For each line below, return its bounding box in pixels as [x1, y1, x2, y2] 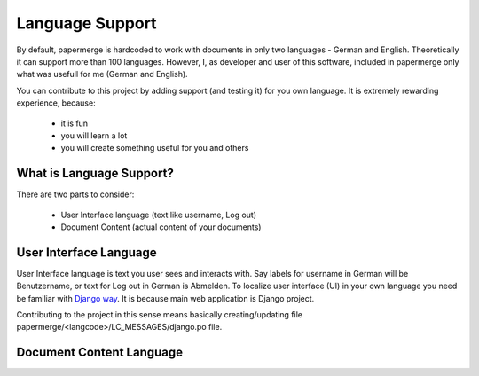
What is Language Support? [16, 166, 175, 181]
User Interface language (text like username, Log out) [60, 209, 257, 220]
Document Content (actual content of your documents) [60, 222, 262, 232]
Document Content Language [16, 345, 184, 360]
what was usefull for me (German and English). [16, 69, 188, 80]
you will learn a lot [60, 129, 128, 141]
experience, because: [16, 98, 97, 108]
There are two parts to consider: [16, 189, 135, 200]
